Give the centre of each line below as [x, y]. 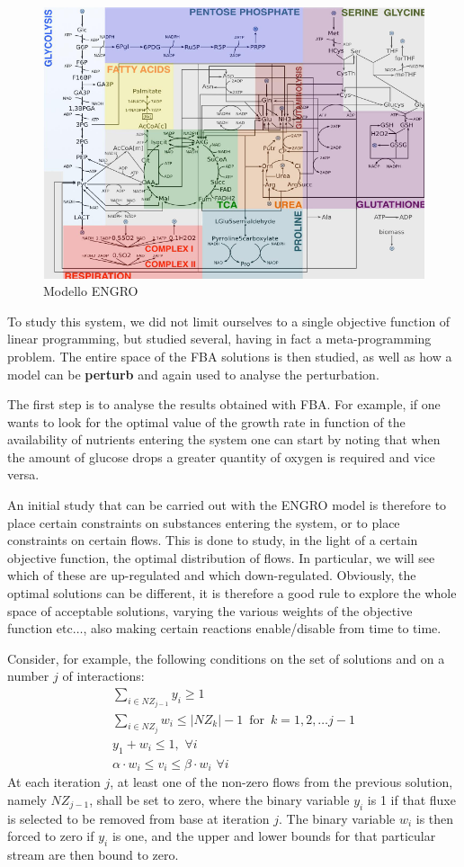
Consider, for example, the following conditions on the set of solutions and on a [226, 658]
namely [27, 799]
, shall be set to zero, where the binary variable [219, 799]
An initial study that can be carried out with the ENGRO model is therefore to [227, 505]
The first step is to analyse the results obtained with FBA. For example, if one [224, 404]
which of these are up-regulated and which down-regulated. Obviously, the [212, 575]
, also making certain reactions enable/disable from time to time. [262, 628]
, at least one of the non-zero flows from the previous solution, [281, 782]
